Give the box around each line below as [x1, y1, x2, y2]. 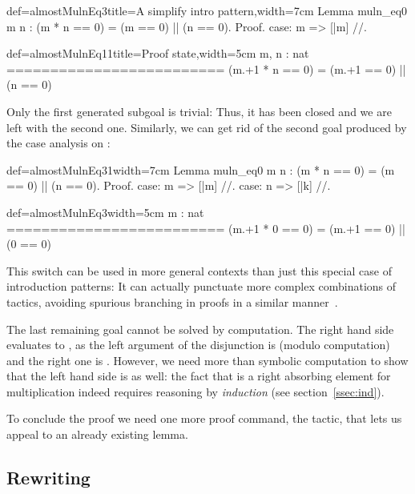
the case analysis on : [6, 135, 111, 151]
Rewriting [6, 465, 91, 490]
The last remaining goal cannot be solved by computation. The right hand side [6, 320, 394, 337]
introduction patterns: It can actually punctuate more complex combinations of [6, 278, 397, 295]
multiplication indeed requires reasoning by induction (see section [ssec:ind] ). [6, 383, 385, 400]
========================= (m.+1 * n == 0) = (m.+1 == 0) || [6, 60, 406, 77]
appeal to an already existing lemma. [6, 426, 188, 443]
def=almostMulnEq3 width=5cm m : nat [6, 203, 204, 220]
